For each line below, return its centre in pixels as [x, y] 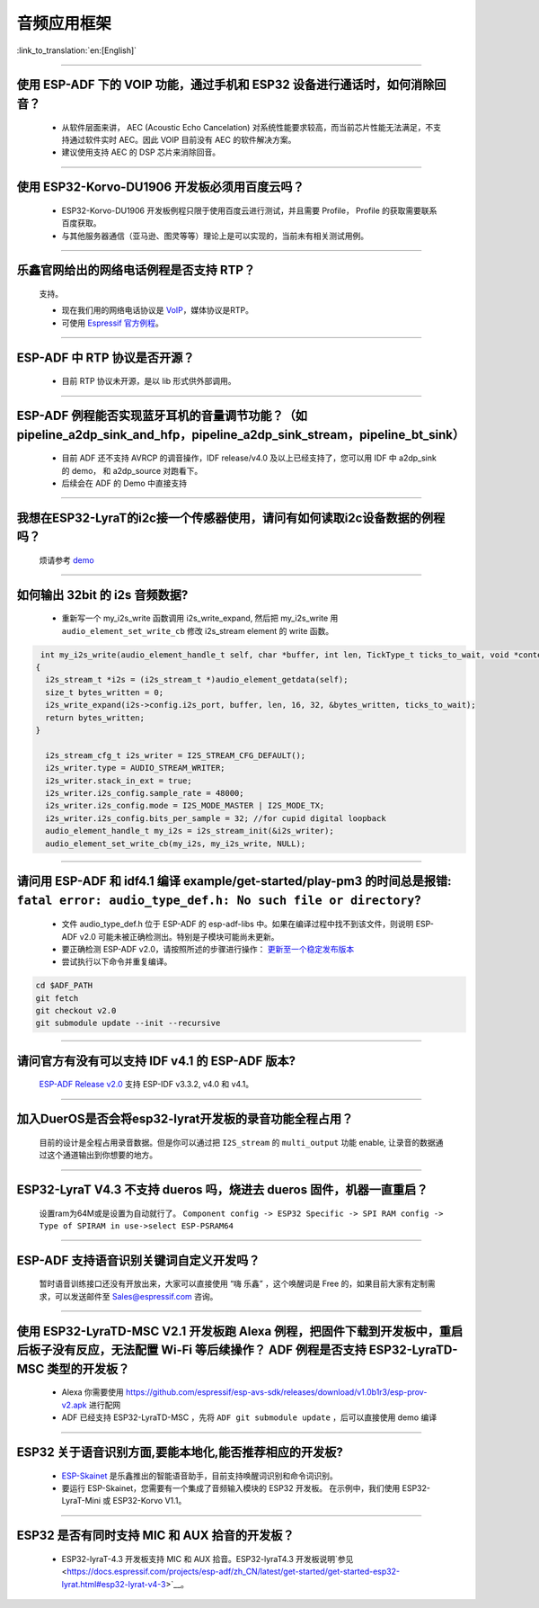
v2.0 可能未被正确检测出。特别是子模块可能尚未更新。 [179, 936]
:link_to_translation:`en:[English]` [77, 50]
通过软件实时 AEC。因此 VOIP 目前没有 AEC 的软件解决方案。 [182, 139]
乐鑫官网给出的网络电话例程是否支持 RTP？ [136, 270]
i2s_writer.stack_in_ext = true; [119, 781]
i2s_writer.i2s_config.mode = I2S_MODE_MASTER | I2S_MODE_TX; [185, 806]
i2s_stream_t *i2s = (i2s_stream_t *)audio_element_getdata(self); [197, 680]
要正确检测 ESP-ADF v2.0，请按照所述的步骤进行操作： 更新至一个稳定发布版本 [208, 949]
